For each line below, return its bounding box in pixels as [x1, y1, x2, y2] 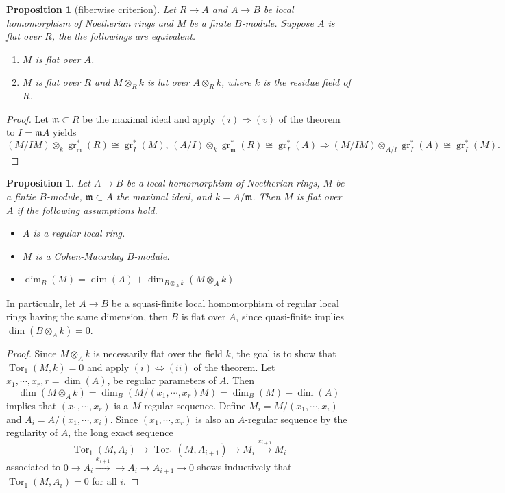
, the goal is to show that [230, 346, 336, 360]
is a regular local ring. [33, 226, 125, 240]
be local [263, 2, 294, 16]
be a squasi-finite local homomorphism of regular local [111, 296, 339, 310]
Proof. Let [6, 111, 49, 125]
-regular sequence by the [245, 411, 347, 426]
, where [221, 75, 251, 89]
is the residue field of [263, 75, 351, 89]
